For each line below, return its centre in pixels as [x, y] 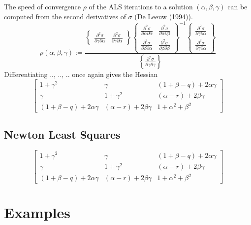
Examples [37, 212]
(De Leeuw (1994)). [164, 16]
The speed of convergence [43, 6]
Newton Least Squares [62, 134]
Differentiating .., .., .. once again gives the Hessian [81, 74]
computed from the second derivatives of [65, 16]
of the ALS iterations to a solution [141, 6]
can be [237, 6]
